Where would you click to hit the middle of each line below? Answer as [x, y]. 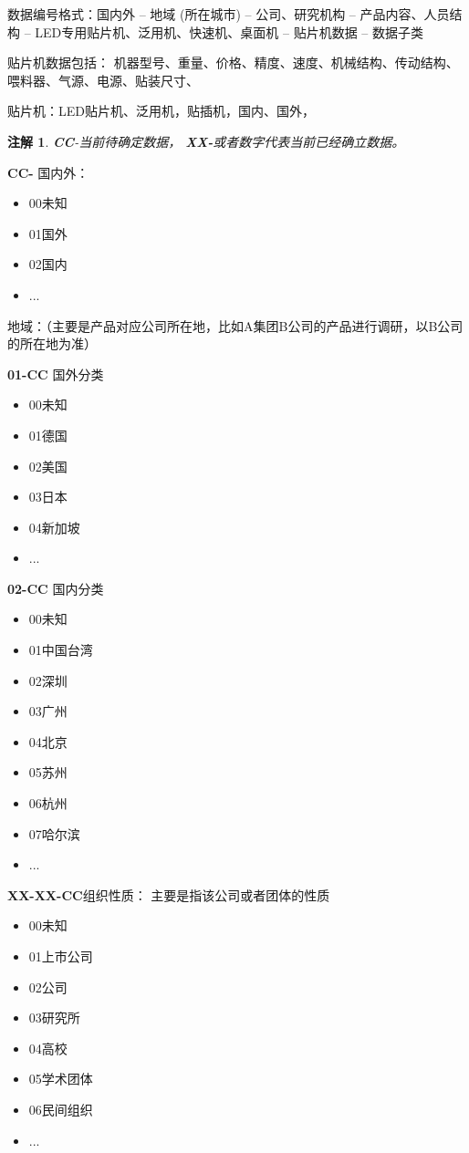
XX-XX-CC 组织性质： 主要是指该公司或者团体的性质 [169, 894]
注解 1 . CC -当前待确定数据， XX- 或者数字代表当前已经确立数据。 [206, 141]
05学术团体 [61, 1079]
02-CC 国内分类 [56, 588]
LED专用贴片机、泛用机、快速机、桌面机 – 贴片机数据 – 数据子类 [229, 31]
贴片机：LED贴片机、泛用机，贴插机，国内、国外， [161, 111]
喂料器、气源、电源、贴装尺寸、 [103, 80]
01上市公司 [61, 956]
